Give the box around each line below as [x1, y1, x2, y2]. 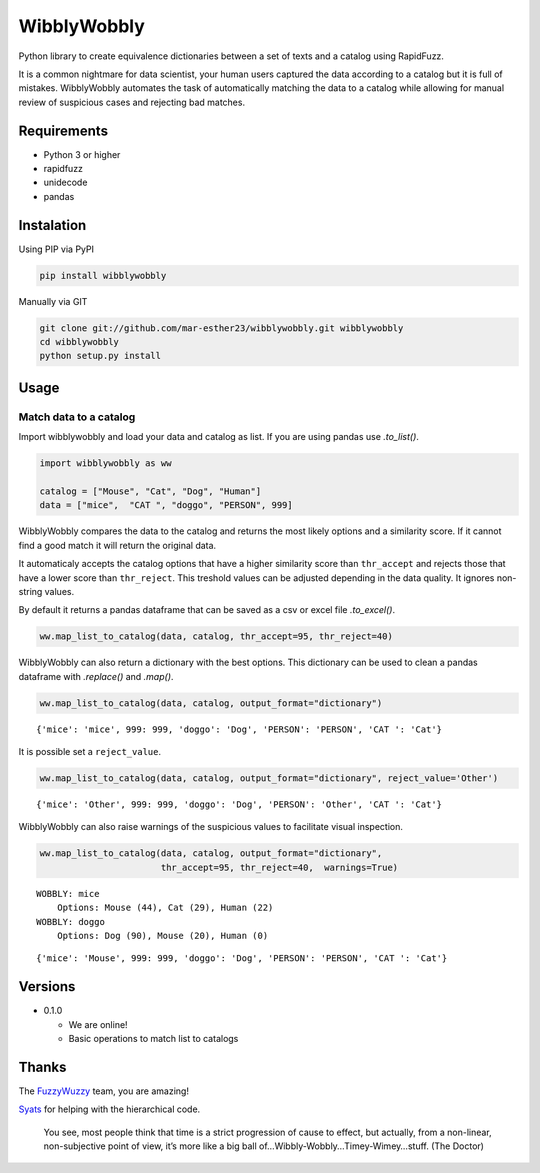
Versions [18, 978, 76, 995]
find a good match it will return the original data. [18, 539, 217, 551]
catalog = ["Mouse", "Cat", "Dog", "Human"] [39, 485, 262, 497]
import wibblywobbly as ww [39, 458, 172, 469]
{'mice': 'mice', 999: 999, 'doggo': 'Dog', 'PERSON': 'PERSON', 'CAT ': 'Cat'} [36, 723, 443, 735]
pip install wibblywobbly [39, 270, 167, 281]
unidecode [43, 176, 88, 189]
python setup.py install [39, 350, 162, 362]
